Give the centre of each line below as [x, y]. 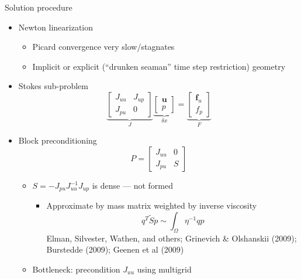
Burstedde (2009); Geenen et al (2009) [115, 249]
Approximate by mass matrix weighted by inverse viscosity [152, 205]
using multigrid [164, 269]
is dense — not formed [132, 185]
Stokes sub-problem [53, 86]
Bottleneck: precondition [76, 269]
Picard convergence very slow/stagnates [103, 47]
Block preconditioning [58, 140]
